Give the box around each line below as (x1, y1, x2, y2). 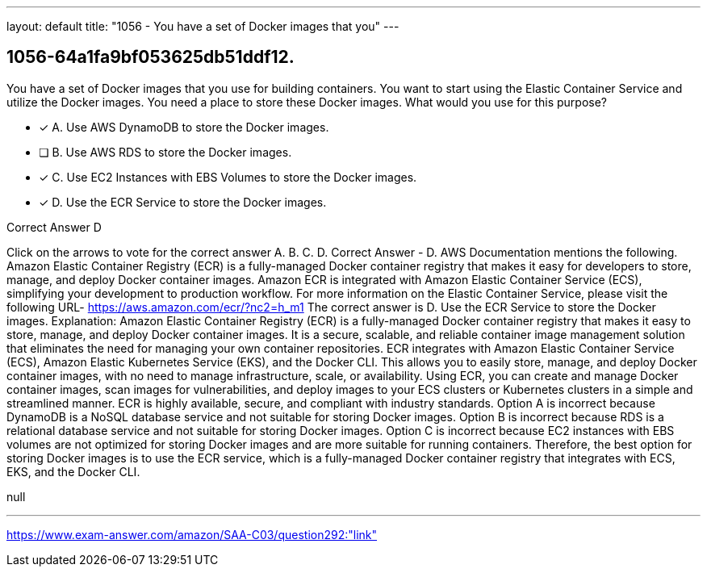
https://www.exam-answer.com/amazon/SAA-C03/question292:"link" (6, 527, 378, 542)
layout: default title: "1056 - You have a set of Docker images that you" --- (6, 19, 400, 33)
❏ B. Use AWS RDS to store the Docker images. (39, 144, 292, 159)
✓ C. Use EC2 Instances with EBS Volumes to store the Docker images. (39, 169, 417, 184)
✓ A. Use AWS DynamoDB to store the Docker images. (39, 119, 329, 134)
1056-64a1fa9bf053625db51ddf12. (6, 47, 295, 68)
